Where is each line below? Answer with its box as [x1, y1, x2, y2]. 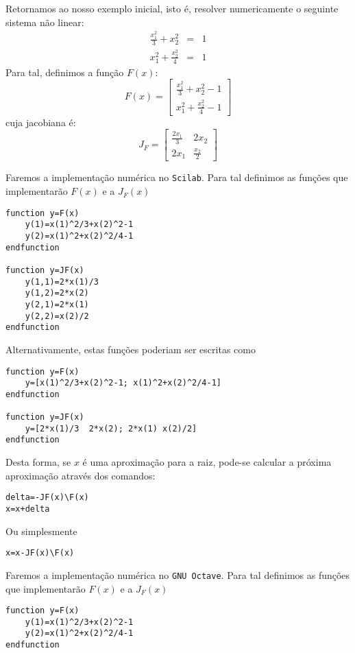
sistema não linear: [5, 14, 84, 29]
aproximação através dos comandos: [5, 468, 156, 482]
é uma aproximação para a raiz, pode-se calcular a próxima [82, 455, 332, 469]
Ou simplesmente [5, 523, 77, 538]
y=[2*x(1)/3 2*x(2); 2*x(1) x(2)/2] [25, 423, 197, 434]
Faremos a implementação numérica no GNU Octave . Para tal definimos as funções [5, 567, 350, 582]
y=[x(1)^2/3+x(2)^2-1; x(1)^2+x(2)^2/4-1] [25, 378, 221, 388]
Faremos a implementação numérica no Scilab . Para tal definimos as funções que [5, 170, 348, 185]
